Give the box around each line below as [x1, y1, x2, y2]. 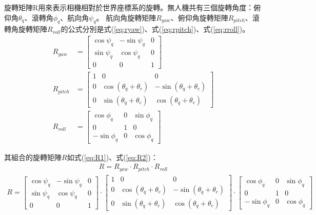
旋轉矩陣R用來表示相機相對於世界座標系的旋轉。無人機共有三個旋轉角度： [4, 2, 254, 12]
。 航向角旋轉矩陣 [96, 12, 156, 23]
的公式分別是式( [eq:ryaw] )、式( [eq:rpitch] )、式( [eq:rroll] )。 [61, 24, 250, 34]
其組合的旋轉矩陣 [4, 151, 62, 162]
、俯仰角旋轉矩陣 [170, 12, 228, 23]
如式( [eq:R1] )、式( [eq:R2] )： [67, 151, 158, 162]
